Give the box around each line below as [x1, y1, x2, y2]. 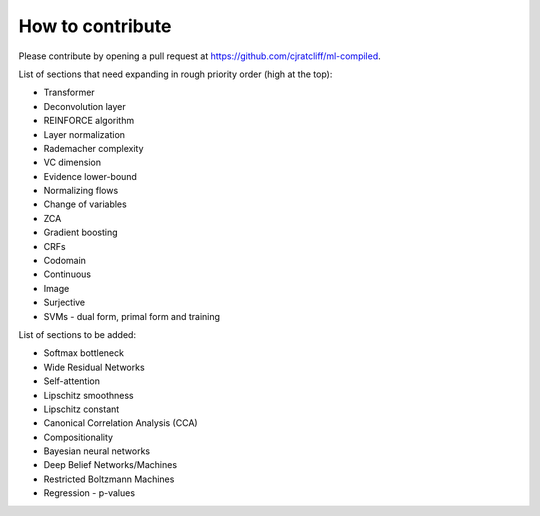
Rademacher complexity [43, 142, 144, 154]
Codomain [43, 255, 87, 267]
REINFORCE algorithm [43, 115, 135, 127]
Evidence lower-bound [43, 170, 137, 182]
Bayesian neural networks [43, 445, 150, 457]
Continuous [43, 268, 92, 280]
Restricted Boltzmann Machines [43, 473, 175, 485]
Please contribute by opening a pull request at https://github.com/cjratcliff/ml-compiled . [18, 50, 382, 62]
